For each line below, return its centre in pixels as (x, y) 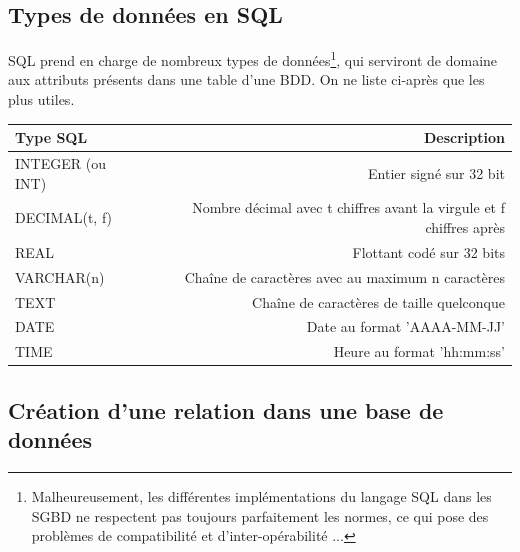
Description (464, 137)
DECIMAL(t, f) (64, 217)
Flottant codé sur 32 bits (428, 251)
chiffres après (465, 227)
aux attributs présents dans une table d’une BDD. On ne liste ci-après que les (246, 79)
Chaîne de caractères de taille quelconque (378, 301)
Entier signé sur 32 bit (436, 172)
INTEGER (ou (60, 162)
